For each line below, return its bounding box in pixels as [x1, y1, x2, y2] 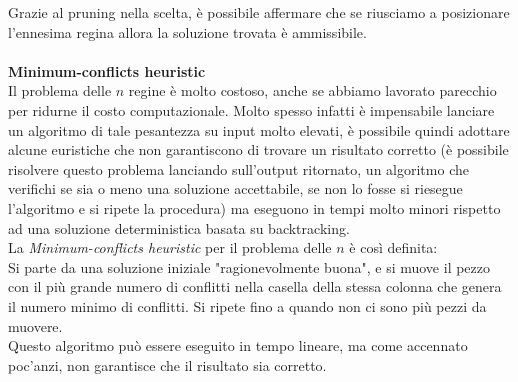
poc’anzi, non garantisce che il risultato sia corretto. [8, 354, 327, 375]
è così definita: [349, 237, 438, 258]
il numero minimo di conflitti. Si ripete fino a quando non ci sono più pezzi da [8, 295, 487, 316]
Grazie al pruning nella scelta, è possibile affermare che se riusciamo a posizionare [8, 2, 510, 22]
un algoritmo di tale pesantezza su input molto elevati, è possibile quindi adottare [8, 119, 510, 140]
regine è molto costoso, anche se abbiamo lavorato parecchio [128, 80, 497, 101]
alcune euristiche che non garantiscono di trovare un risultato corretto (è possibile [8, 139, 509, 160]
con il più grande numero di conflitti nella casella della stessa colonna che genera [8, 276, 502, 297]
